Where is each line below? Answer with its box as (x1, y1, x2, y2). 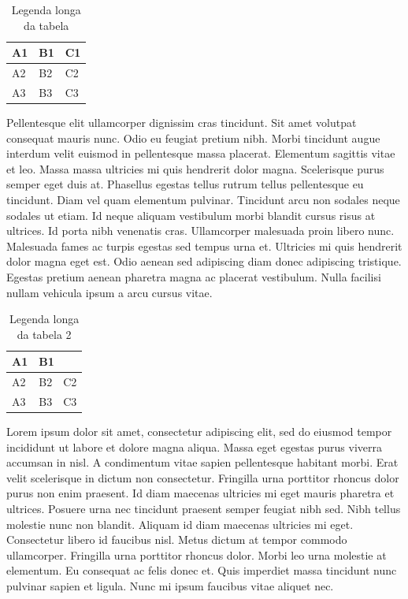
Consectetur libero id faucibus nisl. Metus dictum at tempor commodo (6, 531, 347, 548)
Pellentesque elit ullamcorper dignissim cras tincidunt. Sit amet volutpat (6, 113, 357, 130)
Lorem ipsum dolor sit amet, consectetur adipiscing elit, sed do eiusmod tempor (6, 423, 392, 440)
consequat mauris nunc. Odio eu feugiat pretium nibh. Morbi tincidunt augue (6, 129, 380, 146)
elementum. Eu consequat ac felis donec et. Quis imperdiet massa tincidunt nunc (6, 562, 397, 579)
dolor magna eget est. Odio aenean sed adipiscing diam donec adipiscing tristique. (6, 253, 402, 270)
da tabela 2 (17, 326, 72, 342)
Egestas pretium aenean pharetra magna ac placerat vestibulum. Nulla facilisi (6, 268, 381, 285)
